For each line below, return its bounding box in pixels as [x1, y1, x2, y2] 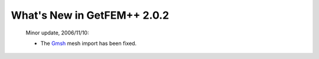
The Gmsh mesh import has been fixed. [40, 40, 137, 47]
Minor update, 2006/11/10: [25, 29, 89, 36]
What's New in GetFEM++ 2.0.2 [11, 9, 170, 22]
